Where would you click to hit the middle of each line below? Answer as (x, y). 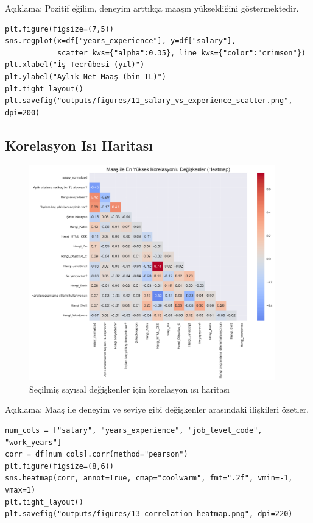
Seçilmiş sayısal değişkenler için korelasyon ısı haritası (129, 389)
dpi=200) (23, 112)
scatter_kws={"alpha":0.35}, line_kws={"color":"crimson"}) (181, 53)
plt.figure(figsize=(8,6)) (59, 466)
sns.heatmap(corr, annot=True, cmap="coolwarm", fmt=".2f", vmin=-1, (149, 478)
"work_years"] (33, 442)
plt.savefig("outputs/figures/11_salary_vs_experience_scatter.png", (149, 101)
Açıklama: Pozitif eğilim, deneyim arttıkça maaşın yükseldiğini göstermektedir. (152, 8)
